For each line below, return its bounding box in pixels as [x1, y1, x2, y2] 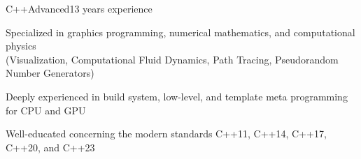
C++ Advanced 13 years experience [6, 1, 153, 15]
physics [6, 38, 36, 53]
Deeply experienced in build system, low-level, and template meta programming [6, 89, 348, 103]
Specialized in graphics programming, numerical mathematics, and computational [6, 24, 355, 39]
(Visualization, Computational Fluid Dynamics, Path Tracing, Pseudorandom [6, 52, 339, 66]
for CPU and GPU [6, 103, 86, 117]
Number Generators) [6, 66, 94, 80]
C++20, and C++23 [6, 139, 95, 154]
